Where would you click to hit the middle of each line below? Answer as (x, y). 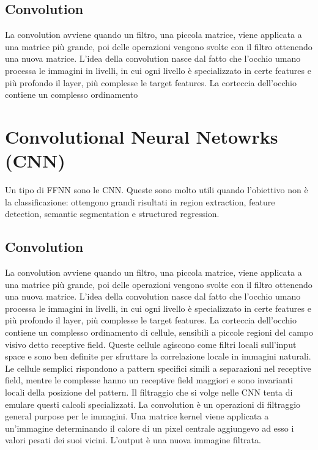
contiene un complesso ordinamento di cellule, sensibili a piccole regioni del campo (159, 332)
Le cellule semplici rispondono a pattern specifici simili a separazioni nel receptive (158, 368)
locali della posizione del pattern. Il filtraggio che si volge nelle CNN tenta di (149, 392)
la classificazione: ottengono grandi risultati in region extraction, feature (140, 201)
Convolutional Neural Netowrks (142, 136)
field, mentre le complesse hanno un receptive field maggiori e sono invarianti (149, 380)
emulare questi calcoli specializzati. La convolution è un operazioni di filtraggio (153, 404)
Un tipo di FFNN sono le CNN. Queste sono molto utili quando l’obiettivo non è (157, 190)
